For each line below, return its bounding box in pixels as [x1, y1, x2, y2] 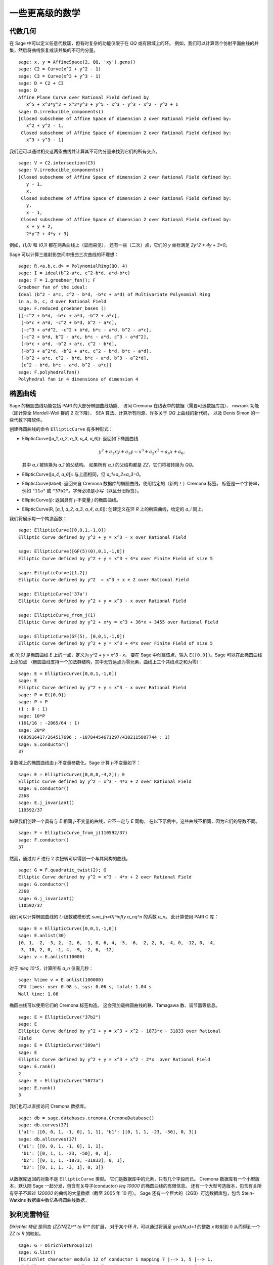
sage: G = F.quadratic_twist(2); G [18, 867, 107, 873]
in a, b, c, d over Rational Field [18, 299, 107, 304]
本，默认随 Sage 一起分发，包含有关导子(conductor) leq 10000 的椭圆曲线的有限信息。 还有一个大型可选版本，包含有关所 [9, 1183, 262, 1189]
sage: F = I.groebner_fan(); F [18, 277, 96, 283]
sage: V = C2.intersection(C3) [18, 160, 96, 165]
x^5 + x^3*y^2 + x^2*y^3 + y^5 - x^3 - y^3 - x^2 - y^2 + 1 [26, 102, 178, 107]
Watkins [9, 1197, 26, 1203]
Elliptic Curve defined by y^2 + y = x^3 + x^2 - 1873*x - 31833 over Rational [18, 1028, 221, 1034]
